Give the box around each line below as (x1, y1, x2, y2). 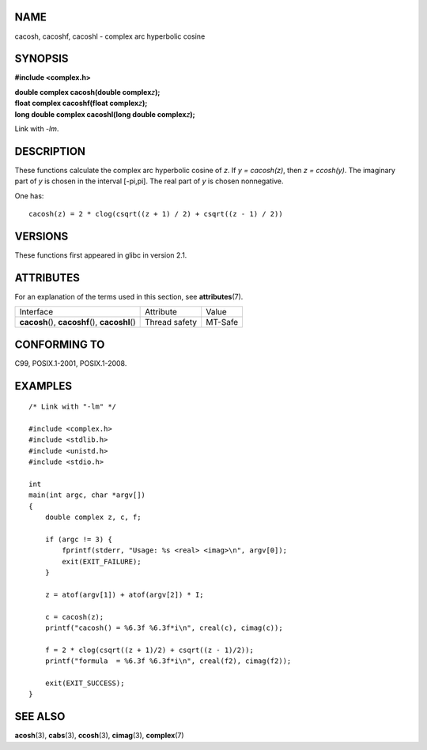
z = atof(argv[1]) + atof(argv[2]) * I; (44, 590, 205, 599)
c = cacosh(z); (44, 612, 104, 621)
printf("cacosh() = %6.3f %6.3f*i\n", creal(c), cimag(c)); (44, 624, 284, 632)
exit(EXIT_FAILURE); (62, 557, 142, 566)
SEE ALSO (14, 710, 66, 723)
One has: (14, 190, 44, 201)
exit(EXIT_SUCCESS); (44, 678, 125, 688)
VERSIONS (14, 229, 69, 243)
